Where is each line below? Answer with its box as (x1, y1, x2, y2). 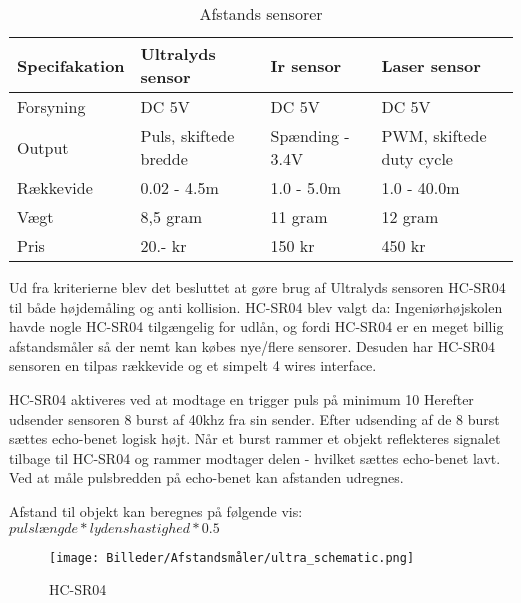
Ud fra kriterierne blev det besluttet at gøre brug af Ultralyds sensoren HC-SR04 (9, 277, 506, 297)
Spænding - (270, 124, 350, 147)
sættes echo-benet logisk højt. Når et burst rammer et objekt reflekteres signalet (9, 428, 501, 449)
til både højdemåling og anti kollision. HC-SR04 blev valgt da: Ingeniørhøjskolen (9, 296, 503, 317)
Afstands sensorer (199, 2, 323, 25)
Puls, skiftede (140, 124, 235, 147)
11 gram (270, 205, 328, 228)
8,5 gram (140, 205, 202, 228)
